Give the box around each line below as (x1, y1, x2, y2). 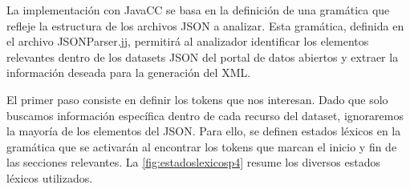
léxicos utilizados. (6, 169, 93, 186)
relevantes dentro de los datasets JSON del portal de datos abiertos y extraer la (6, 48, 399, 65)
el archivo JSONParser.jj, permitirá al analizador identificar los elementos (6, 33, 369, 50)
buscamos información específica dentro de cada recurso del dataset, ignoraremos (6, 107, 404, 123)
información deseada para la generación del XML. (6, 64, 251, 81)
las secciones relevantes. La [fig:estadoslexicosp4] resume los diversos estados (6, 154, 380, 171)
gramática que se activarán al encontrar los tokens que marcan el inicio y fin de (6, 138, 397, 155)
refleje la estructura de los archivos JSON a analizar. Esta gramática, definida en (6, 17, 404, 34)
